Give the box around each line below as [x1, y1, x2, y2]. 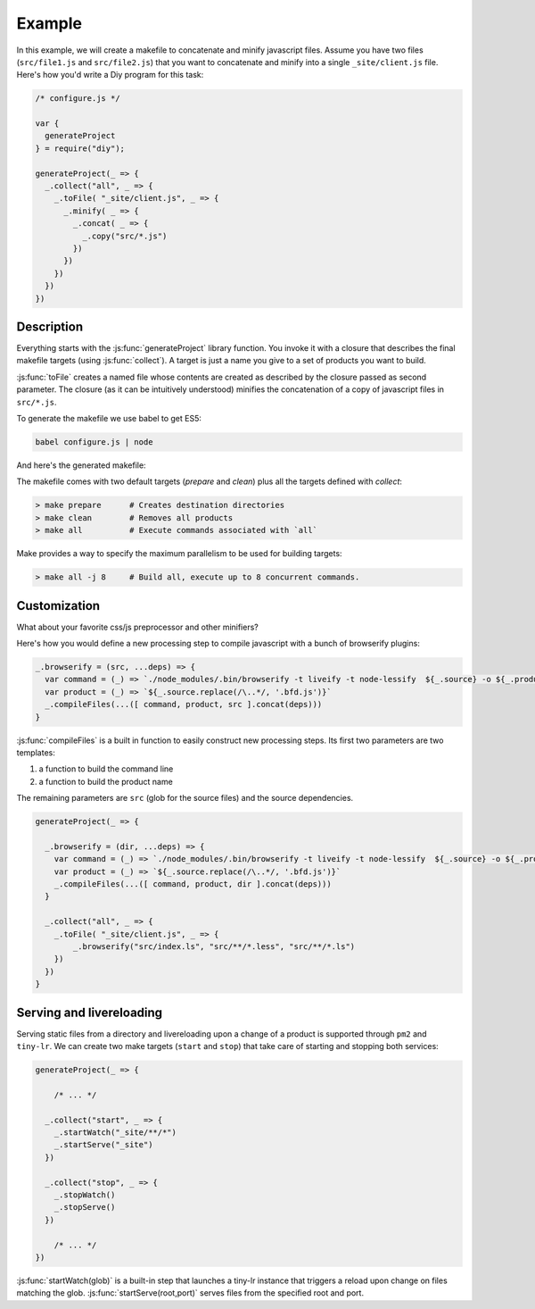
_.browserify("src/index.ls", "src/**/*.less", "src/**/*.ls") [72, 941, 356, 951]
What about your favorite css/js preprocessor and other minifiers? [16, 621, 259, 632]
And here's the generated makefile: [16, 460, 146, 471]
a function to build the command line [38, 763, 174, 774]
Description [16, 319, 84, 334]
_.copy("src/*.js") [81, 230, 168, 241]
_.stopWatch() [53, 1189, 116, 1200]
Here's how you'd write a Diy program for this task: [16, 70, 204, 80]
